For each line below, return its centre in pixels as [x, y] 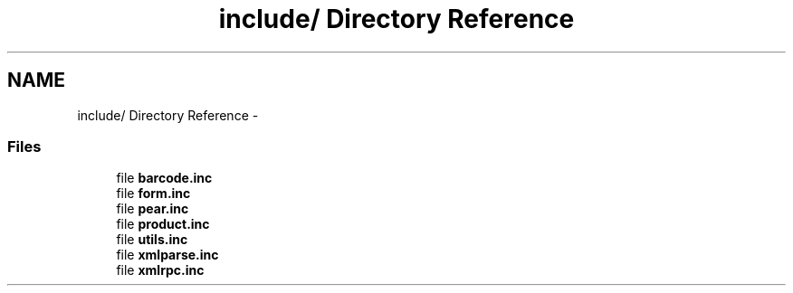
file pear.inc [153, 209]
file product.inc [163, 224]
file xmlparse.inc [167, 255]
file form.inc [153, 194]
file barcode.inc [164, 178]
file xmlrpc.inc [160, 270]
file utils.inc [152, 240]
